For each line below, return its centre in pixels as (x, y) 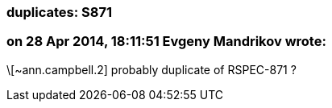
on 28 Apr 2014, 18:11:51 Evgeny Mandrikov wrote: (166, 42)
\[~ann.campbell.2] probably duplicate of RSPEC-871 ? (151, 69)
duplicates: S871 (59, 12)
